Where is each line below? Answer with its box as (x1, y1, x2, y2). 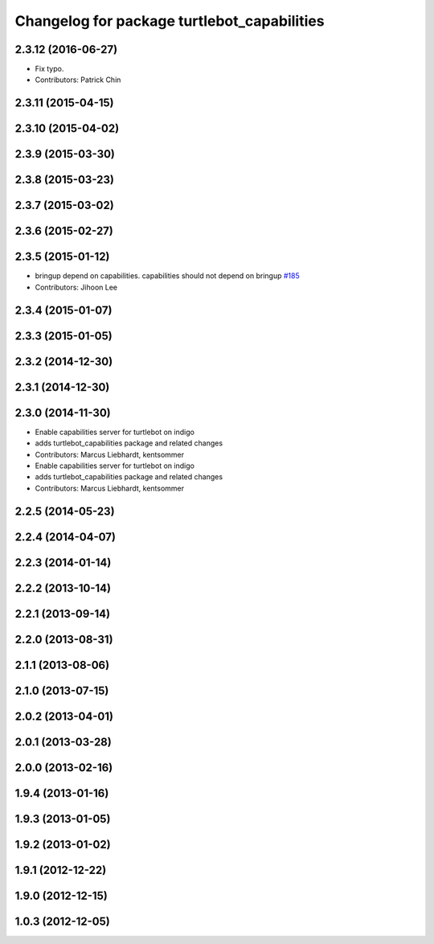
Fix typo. (35, 64, 64, 74)
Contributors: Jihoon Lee (35, 282, 118, 292)
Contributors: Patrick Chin (35, 75, 121, 84)
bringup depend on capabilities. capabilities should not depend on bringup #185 (35, 271, 301, 281)
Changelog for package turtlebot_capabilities (14, 12, 325, 30)
